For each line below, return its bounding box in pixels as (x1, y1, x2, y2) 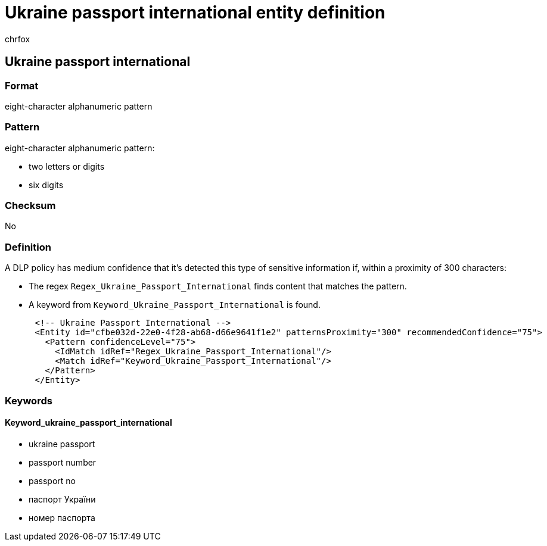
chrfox (5, 33, 30, 44)
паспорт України (29, 494, 96, 504)
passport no (29, 475, 76, 486)
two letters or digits (29, 161, 105, 171)
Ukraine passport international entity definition (5, 2, 386, 23)
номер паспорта (29, 512, 95, 523)
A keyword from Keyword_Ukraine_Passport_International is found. (29, 299, 321, 310)
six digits (29, 179, 64, 190)
